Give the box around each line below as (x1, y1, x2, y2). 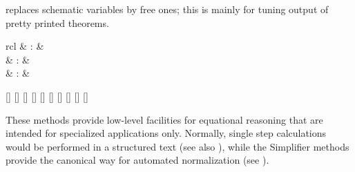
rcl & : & (6, 39, 44, 53)
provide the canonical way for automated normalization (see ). (6, 153, 269, 167)
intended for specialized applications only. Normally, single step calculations (6, 126, 327, 140)
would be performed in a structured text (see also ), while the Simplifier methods (6, 139, 349, 153)
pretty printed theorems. (6, 15, 109, 30)
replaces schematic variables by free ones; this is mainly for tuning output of (6, 2, 329, 16)
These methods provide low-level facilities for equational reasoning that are (6, 112, 323, 126)
